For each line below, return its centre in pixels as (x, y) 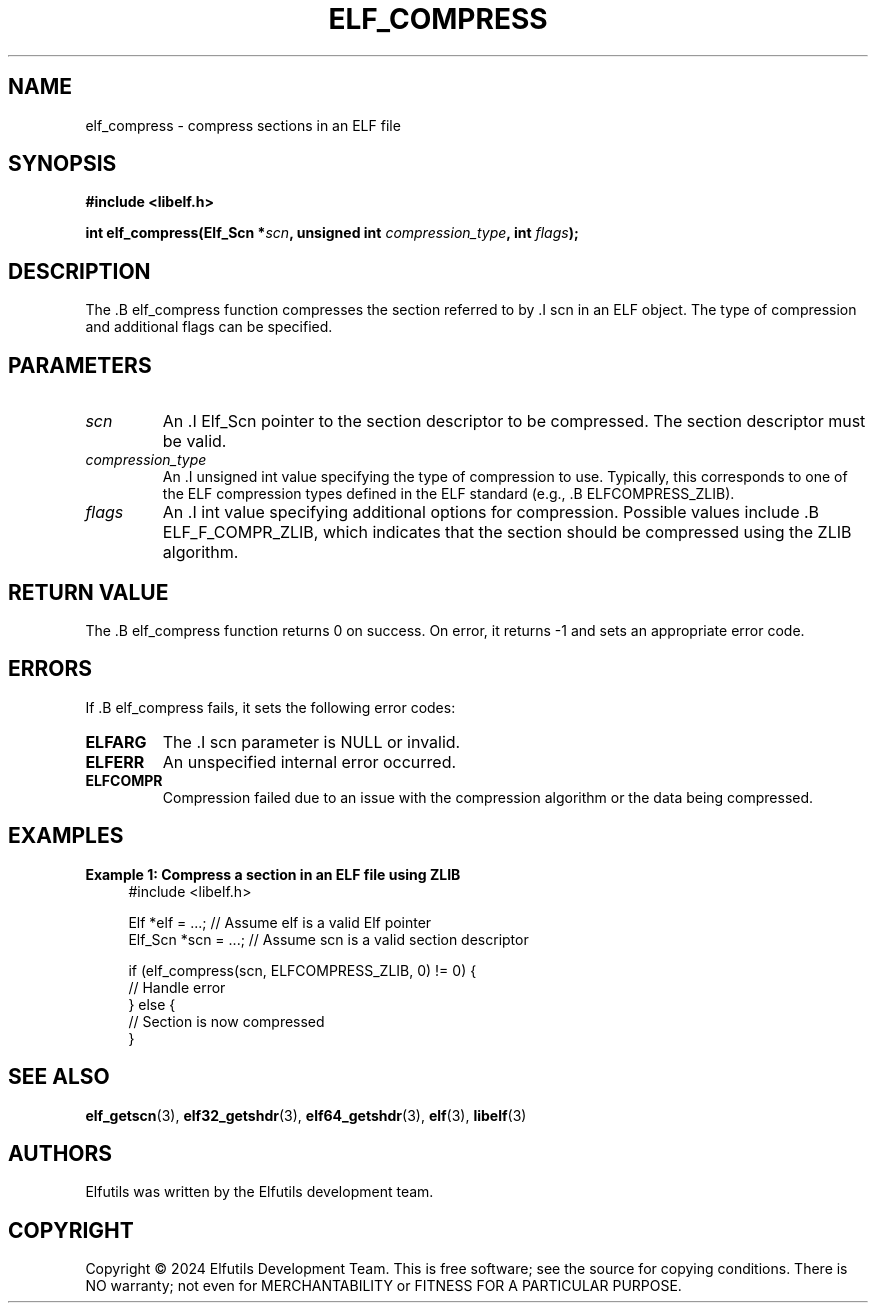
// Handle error (177, 987)
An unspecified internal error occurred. (309, 761)
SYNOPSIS (62, 164)
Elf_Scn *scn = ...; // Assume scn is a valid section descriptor (328, 939)
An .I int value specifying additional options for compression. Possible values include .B (491, 512)
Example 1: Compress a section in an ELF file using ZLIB (273, 874)
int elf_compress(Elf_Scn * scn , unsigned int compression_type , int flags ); (332, 233)
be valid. (194, 441)
